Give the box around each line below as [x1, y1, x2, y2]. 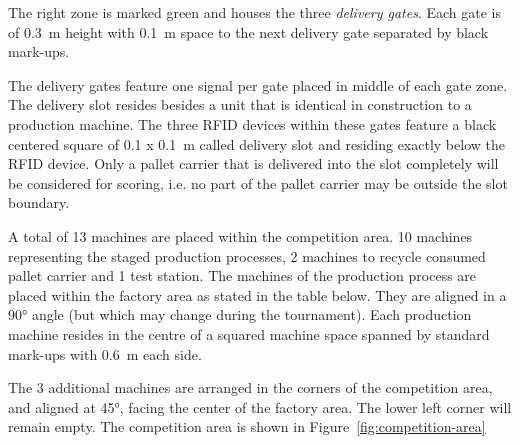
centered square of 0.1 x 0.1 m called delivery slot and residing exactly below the [8, 133, 505, 154]
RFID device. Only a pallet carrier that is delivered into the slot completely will [8, 153, 499, 174]
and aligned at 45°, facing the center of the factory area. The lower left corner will [8, 396, 512, 417]
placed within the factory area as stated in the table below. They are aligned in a [8, 284, 507, 305]
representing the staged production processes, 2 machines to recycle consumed [8, 245, 486, 266]
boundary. [8, 192, 70, 213]
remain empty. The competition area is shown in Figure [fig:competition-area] [8, 416, 486, 437]
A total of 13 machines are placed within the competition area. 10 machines [8, 225, 473, 246]
